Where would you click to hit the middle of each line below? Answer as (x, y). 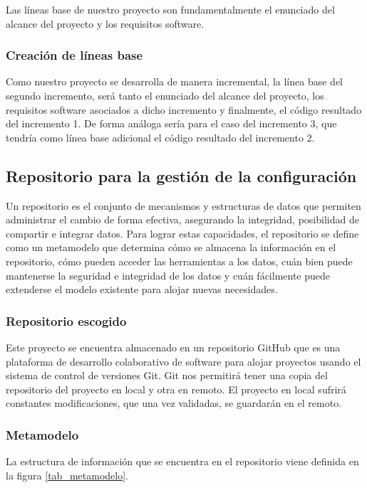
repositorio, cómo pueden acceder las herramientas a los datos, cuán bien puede (179, 261)
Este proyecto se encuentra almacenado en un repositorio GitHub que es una (173, 347)
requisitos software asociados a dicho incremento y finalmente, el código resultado (184, 109)
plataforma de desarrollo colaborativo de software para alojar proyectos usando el (183, 361)
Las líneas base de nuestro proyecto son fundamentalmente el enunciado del (170, 9)
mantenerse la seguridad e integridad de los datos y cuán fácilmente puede (168, 275)
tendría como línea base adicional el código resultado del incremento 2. (160, 137)
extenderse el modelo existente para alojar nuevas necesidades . (142, 289)
